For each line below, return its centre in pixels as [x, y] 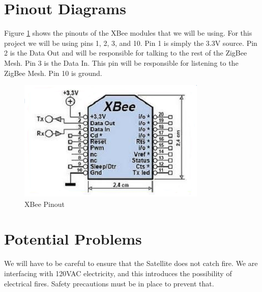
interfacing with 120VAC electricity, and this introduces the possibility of [118, 273]
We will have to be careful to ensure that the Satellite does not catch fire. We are [131, 263]
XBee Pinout [45, 204]
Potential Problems [73, 239]
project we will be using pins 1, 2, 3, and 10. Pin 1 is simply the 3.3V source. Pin [131, 43]
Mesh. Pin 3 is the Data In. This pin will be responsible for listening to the [121, 62]
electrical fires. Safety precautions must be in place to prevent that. [109, 283]
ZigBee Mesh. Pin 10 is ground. [53, 73]
